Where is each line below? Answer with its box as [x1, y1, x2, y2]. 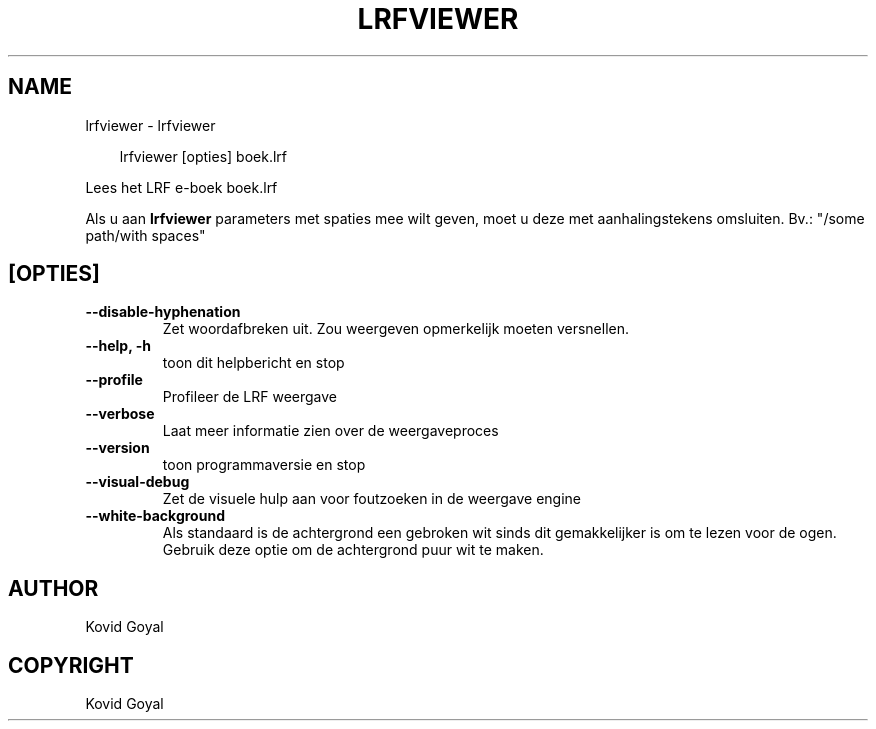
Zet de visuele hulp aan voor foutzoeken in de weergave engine [162, 490, 581, 508]
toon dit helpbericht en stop [162, 354, 345, 372]
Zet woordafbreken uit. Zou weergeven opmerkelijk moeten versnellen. [162, 320, 630, 338]
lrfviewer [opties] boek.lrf [119, 147, 287, 165]
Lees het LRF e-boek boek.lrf [85, 178, 278, 196]
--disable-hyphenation [85, 303, 241, 321]
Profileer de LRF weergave [162, 388, 338, 406]
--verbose [85, 405, 155, 423]
